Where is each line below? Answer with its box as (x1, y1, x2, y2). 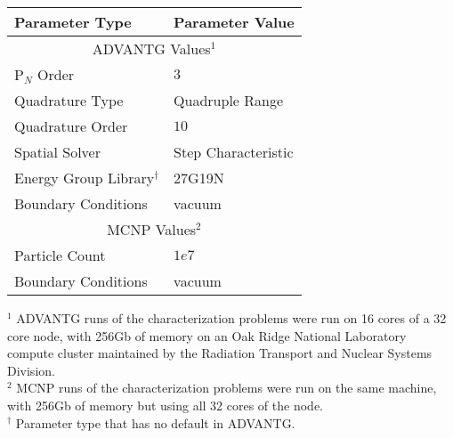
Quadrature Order (14, 116, 128, 136)
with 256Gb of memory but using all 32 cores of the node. (7, 395, 323, 414)
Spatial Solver (14, 142, 101, 162)
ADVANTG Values (92, 38, 211, 59)
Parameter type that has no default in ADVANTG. (15, 413, 295, 432)
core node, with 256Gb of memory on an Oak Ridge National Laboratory (7, 326, 407, 345)
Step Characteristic (174, 142, 294, 162)
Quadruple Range (174, 90, 284, 110)
